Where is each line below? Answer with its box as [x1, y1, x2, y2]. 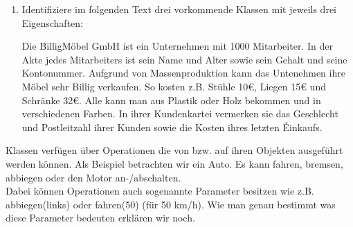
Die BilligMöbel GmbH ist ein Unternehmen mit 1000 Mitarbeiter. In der [21, 39, 333, 53]
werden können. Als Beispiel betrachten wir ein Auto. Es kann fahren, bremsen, [6, 156, 343, 170]
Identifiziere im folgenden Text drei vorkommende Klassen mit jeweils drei [21, 2, 336, 16]
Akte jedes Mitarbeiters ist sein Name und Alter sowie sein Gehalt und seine [21, 52, 347, 66]
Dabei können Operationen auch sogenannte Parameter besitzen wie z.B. [6, 184, 314, 198]
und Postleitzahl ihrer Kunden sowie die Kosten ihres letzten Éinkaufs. [21, 119, 323, 134]
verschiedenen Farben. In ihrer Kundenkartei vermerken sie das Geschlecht [21, 106, 338, 121]
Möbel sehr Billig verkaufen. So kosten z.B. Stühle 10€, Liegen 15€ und [21, 79, 326, 93]
